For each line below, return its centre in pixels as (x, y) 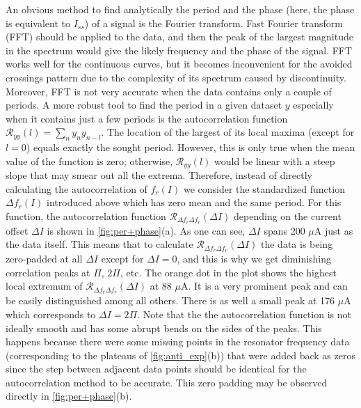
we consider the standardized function (264, 188)
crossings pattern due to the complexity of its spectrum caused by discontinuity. (176, 77)
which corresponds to (51, 314)
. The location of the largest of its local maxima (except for (228, 132)
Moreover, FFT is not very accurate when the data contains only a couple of (169, 91)
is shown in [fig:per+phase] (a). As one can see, (146, 230)
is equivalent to (38, 23)
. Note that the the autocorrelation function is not (244, 314)
